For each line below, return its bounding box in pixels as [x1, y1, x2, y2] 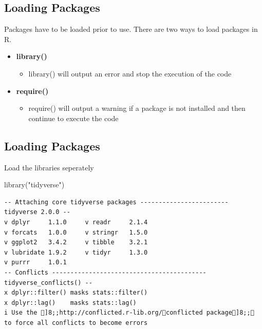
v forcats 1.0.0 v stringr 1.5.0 [4, 228, 148, 236]
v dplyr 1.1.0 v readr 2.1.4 [4, 218, 148, 226]
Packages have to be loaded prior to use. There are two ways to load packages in [4, 24, 258, 34]
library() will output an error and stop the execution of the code [28, 68, 232, 79]
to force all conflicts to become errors [4, 319, 148, 326]
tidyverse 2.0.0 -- [4, 208, 70, 216]
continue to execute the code [28, 112, 119, 123]
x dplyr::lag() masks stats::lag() [4, 299, 137, 306]
